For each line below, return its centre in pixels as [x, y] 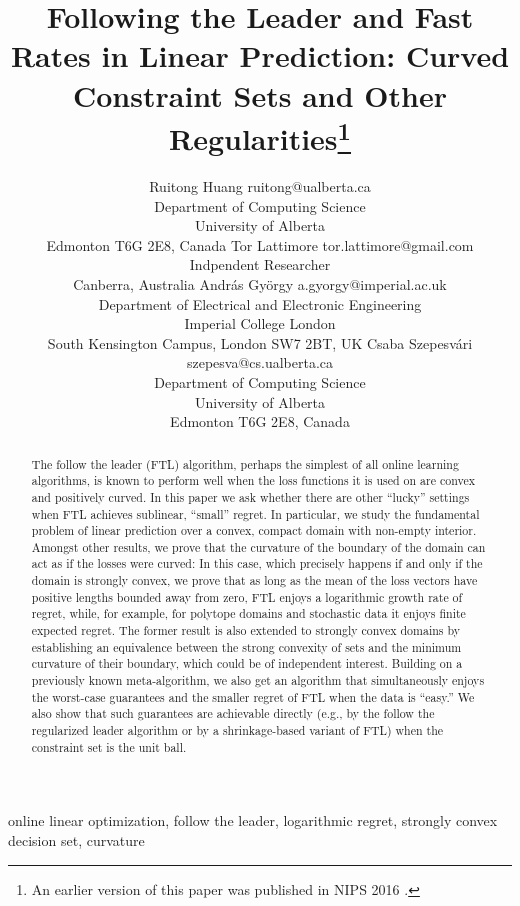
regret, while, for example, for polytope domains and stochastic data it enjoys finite [248, 613]
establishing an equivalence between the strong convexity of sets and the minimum [246, 646]
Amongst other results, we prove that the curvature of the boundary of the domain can [258, 546]
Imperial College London [260, 323]
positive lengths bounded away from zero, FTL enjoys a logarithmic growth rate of [247, 596]
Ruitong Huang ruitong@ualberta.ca [260, 186]
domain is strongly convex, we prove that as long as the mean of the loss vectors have [254, 580]
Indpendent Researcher [260, 264]
